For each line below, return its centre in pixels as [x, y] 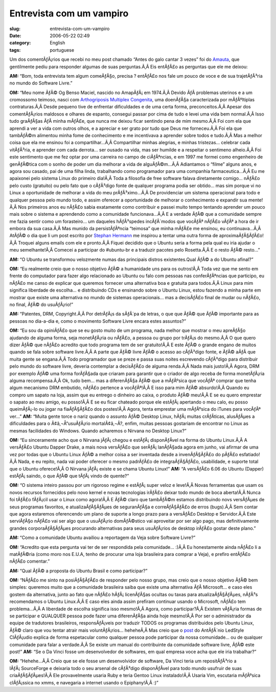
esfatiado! [249, 454]
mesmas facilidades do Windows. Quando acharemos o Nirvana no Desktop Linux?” [98, 431]
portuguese [62, 50]
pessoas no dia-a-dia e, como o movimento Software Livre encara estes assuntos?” [98, 321]
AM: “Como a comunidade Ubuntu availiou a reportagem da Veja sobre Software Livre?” [102, 538]
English [57, 43]
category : [20, 43]
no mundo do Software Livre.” [41, 83]
